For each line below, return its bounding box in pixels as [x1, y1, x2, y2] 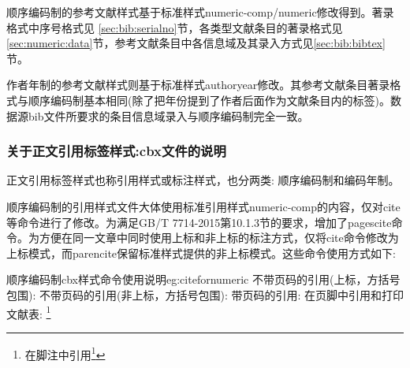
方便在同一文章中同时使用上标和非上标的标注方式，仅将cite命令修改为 [39, 229, 399, 246]
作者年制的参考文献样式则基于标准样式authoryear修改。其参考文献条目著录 [6, 76, 390, 93]
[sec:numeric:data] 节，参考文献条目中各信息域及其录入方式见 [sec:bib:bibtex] [6, 35, 386, 51]
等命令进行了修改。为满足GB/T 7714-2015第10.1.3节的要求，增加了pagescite [6, 214, 392, 230]
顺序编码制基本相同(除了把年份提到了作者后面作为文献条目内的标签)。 [28, 91, 390, 108]
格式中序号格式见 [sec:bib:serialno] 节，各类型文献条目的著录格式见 [6, 19, 343, 35]
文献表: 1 [6, 303, 51, 322]
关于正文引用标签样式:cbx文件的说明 [6, 141, 226, 161]
